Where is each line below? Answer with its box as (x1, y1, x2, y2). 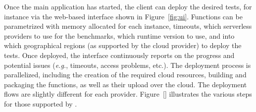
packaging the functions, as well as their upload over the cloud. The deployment (4, 79, 247, 89)
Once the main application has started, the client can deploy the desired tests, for (4, 1, 252, 11)
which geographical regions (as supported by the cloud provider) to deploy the (4, 40, 242, 51)
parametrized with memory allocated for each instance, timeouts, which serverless (4, 21, 252, 31)
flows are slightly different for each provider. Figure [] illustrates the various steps (4, 89, 252, 99)
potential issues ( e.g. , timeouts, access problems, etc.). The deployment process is (4, 59, 251, 70)
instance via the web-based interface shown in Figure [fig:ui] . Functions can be (4, 11, 243, 21)
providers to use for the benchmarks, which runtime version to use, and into (4, 30, 235, 41)
